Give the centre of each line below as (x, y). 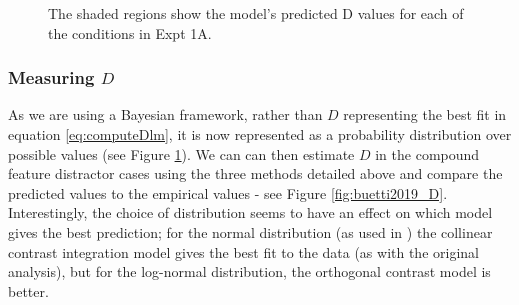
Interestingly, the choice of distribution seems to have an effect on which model (250, 212)
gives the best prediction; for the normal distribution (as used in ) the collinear (250, 231)
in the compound (427, 153)
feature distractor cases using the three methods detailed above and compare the (255, 173)
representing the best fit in (425, 114)
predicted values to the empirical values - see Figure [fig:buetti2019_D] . (228, 192)
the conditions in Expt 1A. (130, 32)
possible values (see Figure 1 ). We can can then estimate (181, 153)
